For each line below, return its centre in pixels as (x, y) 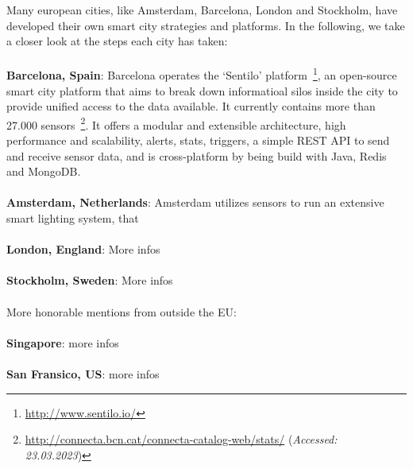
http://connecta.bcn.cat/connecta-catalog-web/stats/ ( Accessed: (181, 439)
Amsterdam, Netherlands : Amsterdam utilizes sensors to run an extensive (195, 202)
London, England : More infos (83, 249)
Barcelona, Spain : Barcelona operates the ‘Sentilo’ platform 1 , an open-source (202, 74)
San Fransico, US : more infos (83, 373)
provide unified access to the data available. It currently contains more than (191, 106)
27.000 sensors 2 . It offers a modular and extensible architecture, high (176, 123)
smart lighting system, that (73, 218)
